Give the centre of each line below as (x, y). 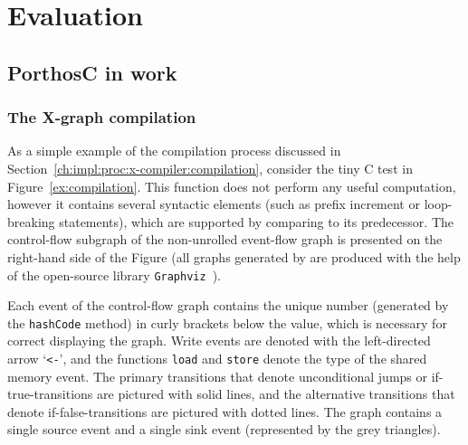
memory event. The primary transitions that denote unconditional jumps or (218, 376)
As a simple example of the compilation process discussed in (174, 151)
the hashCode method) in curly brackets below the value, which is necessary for (227, 322)
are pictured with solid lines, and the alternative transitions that (276, 394)
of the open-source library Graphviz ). (114, 275)
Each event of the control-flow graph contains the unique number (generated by (228, 305)
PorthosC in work (92, 72)
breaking (31, 221)
